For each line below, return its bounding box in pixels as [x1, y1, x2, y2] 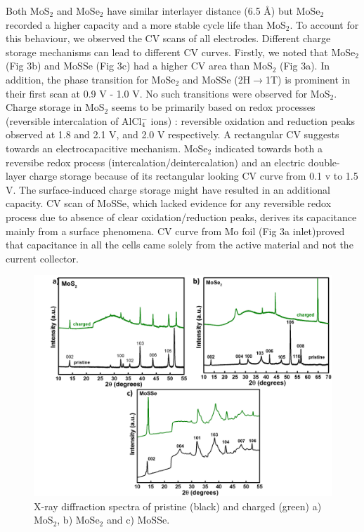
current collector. [6, 251, 79, 265]
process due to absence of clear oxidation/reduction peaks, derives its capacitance [6, 209, 357, 224]
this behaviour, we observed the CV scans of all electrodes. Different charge [6, 31, 331, 46]
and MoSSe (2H [182, 72, 251, 86]
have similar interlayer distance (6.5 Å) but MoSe [107, 4, 320, 18]
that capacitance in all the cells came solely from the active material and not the [6, 237, 353, 252]
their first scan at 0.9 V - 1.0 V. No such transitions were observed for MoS [6, 86, 330, 100]
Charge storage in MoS [6, 100, 105, 114]
